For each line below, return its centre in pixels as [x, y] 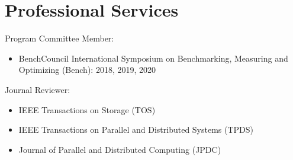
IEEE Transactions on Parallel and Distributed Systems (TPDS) [136, 129]
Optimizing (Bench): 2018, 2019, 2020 [87, 70]
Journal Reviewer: [38, 89]
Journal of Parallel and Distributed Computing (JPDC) [120, 149]
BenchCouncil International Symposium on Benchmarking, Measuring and [153, 58]
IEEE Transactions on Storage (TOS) [87, 109]
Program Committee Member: [59, 38]
